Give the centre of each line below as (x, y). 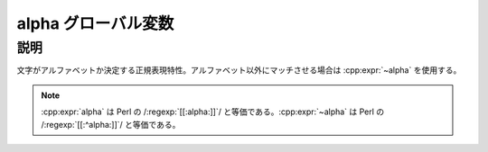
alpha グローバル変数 (95, 23)
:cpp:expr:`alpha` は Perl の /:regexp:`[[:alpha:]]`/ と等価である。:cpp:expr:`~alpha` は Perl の (213, 112)
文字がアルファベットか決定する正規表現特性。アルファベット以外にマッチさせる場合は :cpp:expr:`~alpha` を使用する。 (239, 70)
